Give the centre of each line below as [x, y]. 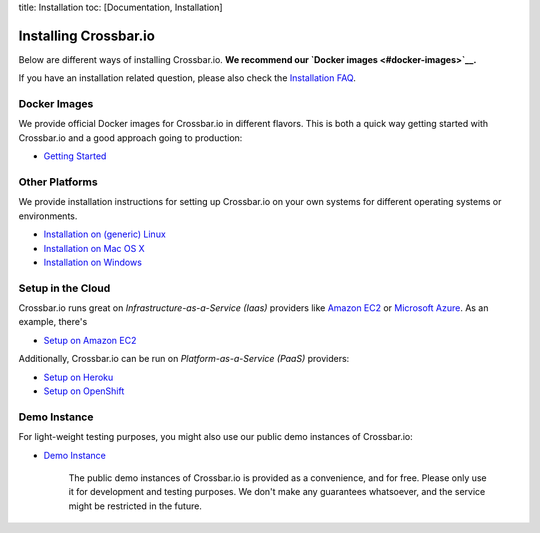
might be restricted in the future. [135, 506]
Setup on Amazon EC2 [90, 340]
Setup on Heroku [78, 377]
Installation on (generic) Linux [105, 234]
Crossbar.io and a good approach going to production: [130, 137]
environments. [48, 216]
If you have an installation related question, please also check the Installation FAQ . [187, 78]
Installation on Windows [92, 262]
